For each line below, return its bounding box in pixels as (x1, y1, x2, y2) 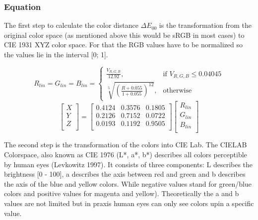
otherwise (163, 87, 192, 95)
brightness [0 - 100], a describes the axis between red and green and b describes (4, 169, 246, 179)
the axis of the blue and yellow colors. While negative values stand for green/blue (4, 178, 252, 189)
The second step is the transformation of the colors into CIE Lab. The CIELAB (4, 139, 247, 150)
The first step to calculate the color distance (4, 20, 138, 30)
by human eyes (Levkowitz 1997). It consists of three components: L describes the (4, 159, 253, 169)
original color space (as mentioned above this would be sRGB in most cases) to (4, 29, 245, 40)
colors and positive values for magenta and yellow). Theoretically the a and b (4, 188, 239, 199)
